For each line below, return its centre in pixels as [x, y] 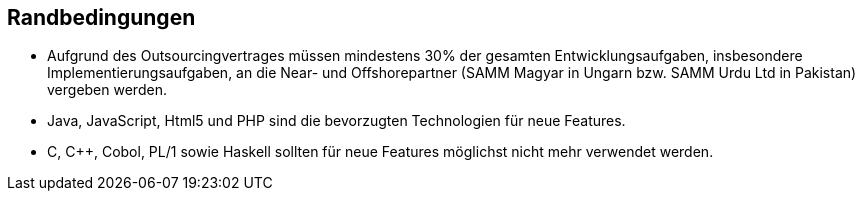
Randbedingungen [101, 17]
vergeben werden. [107, 90]
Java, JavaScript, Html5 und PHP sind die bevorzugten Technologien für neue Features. [336, 121]
